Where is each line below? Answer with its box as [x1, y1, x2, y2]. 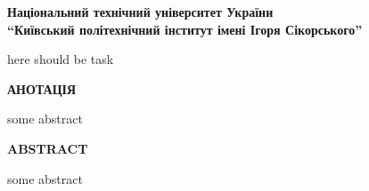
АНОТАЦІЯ [7, 79, 77, 98]
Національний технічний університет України [7, 3, 274, 20]
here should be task [7, 50, 114, 68]
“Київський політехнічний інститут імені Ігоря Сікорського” [7, 20, 363, 38]
